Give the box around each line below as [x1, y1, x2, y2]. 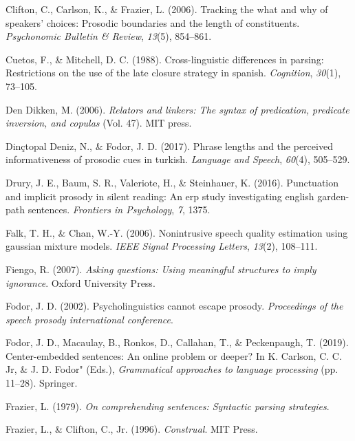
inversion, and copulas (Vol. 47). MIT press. [6, 116, 192, 130]
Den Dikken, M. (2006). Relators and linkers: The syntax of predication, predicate [6, 102, 349, 116]
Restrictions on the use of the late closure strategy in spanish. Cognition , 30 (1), [6, 65, 341, 80]
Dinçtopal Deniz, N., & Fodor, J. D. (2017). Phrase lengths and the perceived [6, 138, 333, 153]
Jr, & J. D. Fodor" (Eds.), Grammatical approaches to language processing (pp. [6, 362, 338, 376]
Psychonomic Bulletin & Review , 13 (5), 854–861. [6, 29, 212, 43]
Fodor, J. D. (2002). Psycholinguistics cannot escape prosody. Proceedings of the [6, 299, 343, 313]
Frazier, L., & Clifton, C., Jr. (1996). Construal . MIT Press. [6, 422, 258, 436]
